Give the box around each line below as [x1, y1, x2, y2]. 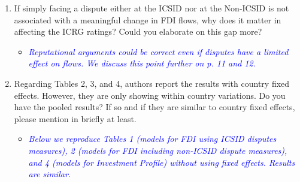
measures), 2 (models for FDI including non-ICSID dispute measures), [28, 144, 287, 156]
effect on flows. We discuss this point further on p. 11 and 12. [28, 57, 256, 69]
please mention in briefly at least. [14, 112, 137, 125]
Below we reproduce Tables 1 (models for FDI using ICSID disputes [28, 132, 277, 145]
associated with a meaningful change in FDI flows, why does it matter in [14, 13, 281, 26]
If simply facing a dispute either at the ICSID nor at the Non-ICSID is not [14, 2, 289, 14]
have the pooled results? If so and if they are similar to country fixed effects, [14, 101, 295, 113]
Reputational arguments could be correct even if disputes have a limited [28, 45, 289, 57]
